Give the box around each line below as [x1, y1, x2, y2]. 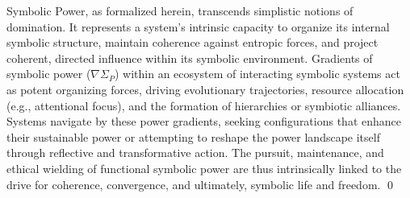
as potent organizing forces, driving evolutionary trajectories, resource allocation [6, 80, 404, 97]
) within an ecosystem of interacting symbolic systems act [115, 65, 400, 82]
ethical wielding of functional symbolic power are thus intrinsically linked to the [6, 159, 402, 176]
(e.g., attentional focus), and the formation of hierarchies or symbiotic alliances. [6, 97, 401, 113]
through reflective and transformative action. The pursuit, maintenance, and [6, 144, 384, 161]
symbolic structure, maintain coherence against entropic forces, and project [6, 34, 379, 51]
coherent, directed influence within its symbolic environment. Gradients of [6, 49, 373, 66]
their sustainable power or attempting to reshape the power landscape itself [6, 128, 380, 145]
